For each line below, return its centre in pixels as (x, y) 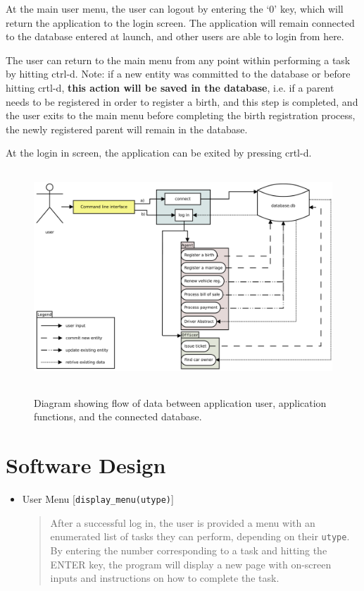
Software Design (86, 465)
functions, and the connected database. (118, 416)
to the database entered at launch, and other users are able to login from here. (175, 36)
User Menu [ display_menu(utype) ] (98, 499)
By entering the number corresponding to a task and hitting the (189, 550)
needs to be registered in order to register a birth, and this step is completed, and (182, 101)
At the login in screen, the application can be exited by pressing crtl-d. (159, 153)
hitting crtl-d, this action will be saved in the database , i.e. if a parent (170, 87)
